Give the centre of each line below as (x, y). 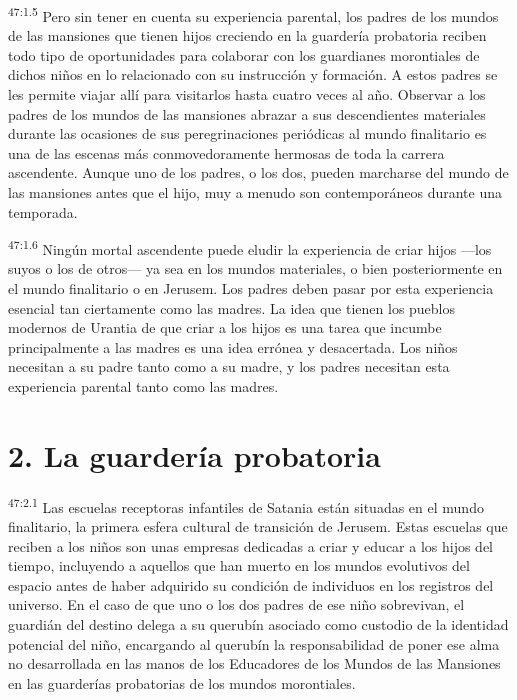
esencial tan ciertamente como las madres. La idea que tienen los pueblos (232, 307)
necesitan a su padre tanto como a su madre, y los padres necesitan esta (229, 366)
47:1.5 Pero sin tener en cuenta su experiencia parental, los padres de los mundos (253, 14)
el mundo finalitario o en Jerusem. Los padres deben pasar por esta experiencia (251, 288)
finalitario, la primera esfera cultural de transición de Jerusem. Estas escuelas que (258, 525)
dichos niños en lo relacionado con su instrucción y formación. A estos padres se (253, 74)
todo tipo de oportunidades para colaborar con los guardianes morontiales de (244, 54)
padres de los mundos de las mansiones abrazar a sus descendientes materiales (247, 113)
